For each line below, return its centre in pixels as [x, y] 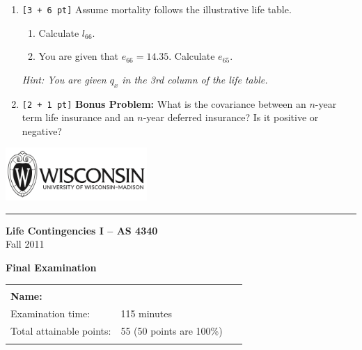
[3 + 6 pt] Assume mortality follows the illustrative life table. [157, 9]
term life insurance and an [78, 117]
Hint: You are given [64, 79]
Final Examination [51, 267]
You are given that [78, 56]
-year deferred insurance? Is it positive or [231, 117]
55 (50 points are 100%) [172, 331]
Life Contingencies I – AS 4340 [82, 230]
